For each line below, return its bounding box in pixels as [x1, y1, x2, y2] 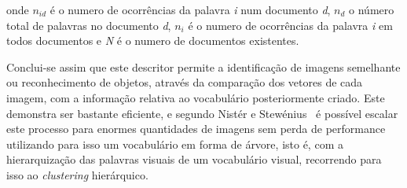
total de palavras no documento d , [6, 17, 171, 33]
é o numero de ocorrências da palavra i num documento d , [49, 2, 331, 17]
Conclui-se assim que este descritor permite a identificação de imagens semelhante [6, 58, 401, 75]
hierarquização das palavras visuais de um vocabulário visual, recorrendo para [6, 151, 382, 168]
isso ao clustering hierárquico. [6, 166, 148, 182]
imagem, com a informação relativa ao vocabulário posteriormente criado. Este [6, 89, 385, 105]
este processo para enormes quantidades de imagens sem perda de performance [6, 120, 386, 137]
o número [349, 2, 394, 17]
